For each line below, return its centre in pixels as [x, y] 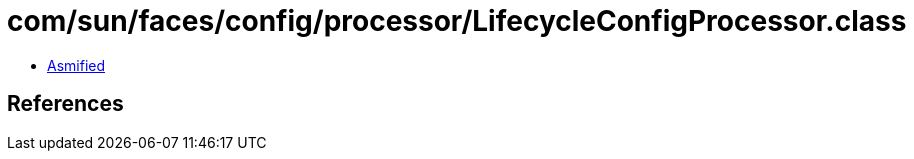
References [65, 104]
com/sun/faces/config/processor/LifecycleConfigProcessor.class [457, 21]
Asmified [76, 65]
